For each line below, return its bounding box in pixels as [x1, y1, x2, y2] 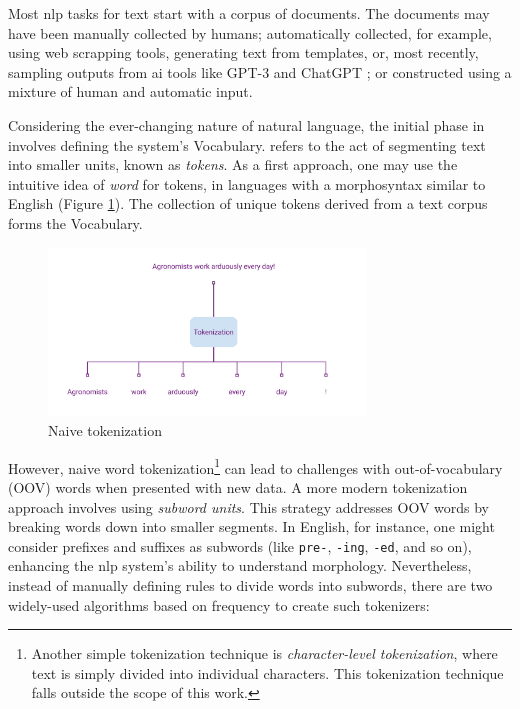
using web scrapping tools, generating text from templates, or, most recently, [8, 42, 479, 63]
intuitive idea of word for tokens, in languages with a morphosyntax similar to [8, 173, 486, 194]
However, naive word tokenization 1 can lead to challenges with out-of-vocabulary [8, 454, 503, 478]
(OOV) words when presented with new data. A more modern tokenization [8, 476, 468, 497]
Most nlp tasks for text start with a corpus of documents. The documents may [8, 3, 490, 23]
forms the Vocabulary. [8, 212, 143, 233]
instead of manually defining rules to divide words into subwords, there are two [8, 574, 493, 595]
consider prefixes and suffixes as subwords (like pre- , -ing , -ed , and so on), [8, 535, 472, 556]
